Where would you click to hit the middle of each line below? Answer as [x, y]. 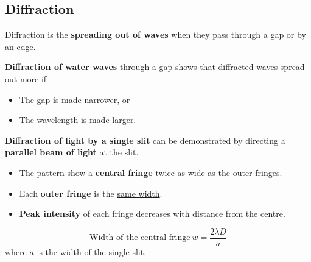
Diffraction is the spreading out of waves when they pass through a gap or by [155, 34]
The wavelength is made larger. [78, 120]
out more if [26, 78]
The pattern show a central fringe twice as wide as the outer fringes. [151, 172]
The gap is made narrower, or [75, 99]
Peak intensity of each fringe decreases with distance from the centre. [152, 214]
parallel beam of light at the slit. [72, 152]
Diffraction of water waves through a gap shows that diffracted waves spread [155, 67]
